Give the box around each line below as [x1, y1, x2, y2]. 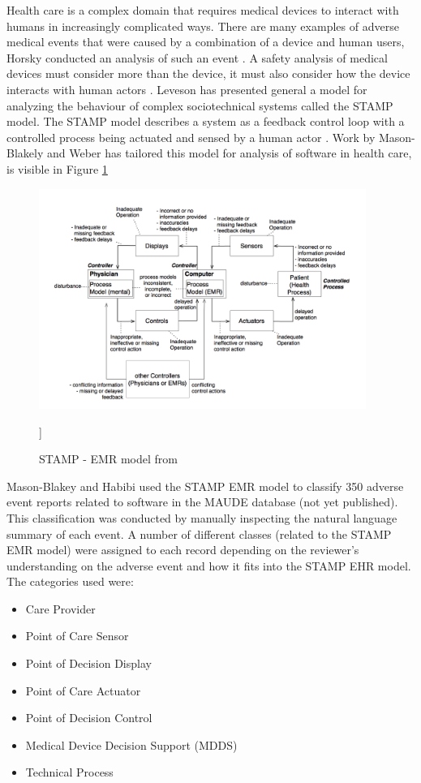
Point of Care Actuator [25, 682, 141, 699]
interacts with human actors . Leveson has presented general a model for [6, 80, 367, 97]
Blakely [6, 144, 44, 161]
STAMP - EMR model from [39, 450, 178, 467]
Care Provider [25, 600, 96, 617]
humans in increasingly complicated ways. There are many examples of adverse [6, 17, 399, 34]
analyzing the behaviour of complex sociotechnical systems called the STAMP [6, 97, 393, 114]
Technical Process [25, 764, 114, 781]
